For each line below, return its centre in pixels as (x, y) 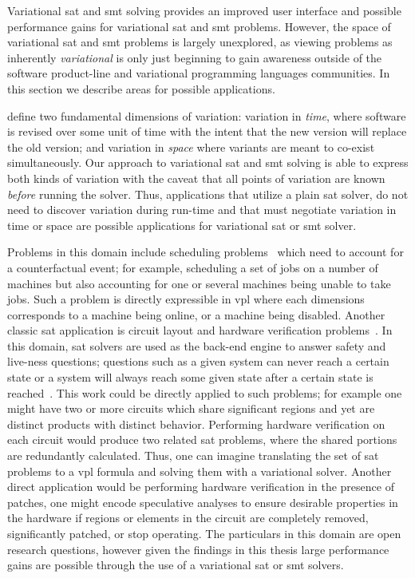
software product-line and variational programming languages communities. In (199, 73)
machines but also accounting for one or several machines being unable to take (199, 283)
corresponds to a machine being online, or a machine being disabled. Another (196, 314)
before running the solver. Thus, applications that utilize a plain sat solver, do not (208, 194)
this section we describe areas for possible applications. (141, 88)
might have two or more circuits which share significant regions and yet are (191, 408)
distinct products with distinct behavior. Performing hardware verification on (196, 424)
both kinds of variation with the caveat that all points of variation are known (196, 178)
